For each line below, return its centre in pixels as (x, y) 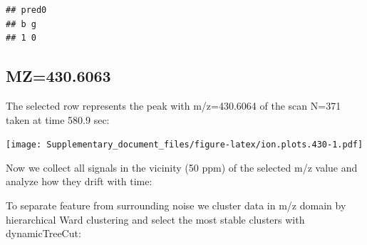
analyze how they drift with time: (79, 181)
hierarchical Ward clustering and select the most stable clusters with (155, 219)
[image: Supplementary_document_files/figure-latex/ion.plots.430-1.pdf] (185, 145)
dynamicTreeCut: (43, 233)
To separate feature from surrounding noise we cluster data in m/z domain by (176, 205)
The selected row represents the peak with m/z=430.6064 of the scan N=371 (174, 105)
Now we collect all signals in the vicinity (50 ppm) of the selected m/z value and (182, 167)
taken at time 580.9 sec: (58, 119)
